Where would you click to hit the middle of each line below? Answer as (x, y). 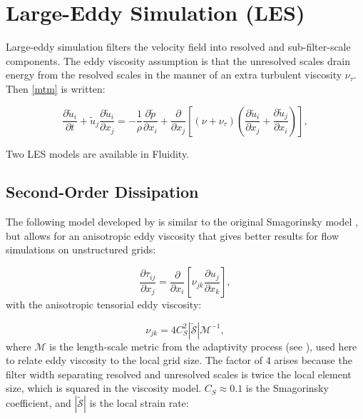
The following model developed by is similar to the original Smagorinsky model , (182, 222)
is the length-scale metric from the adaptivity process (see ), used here (203, 346)
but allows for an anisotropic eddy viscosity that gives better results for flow (173, 235)
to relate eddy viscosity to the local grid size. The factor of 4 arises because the (179, 360)
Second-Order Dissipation (102, 192)
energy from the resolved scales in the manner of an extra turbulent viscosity (174, 75)
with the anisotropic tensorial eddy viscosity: (104, 304)
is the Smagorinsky (287, 388)
